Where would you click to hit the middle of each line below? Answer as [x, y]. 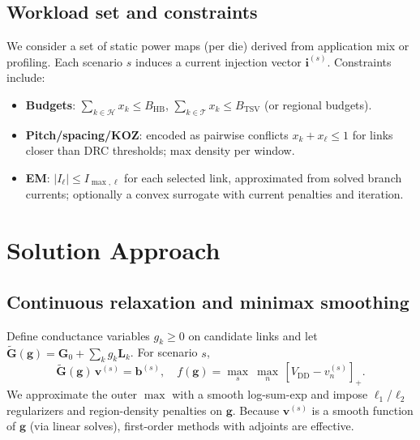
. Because [256, 410]
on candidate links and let [253, 335]
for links [373, 134]
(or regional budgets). [318, 104]
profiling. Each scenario [65, 61]
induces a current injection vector [219, 61]
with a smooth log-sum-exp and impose [270, 394]
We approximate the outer [72, 394]
